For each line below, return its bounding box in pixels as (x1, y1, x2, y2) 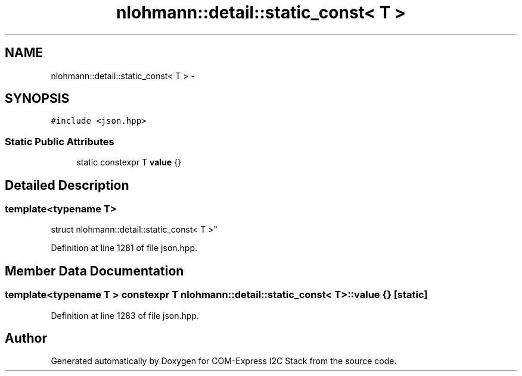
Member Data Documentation (5, 263, 184, 278)
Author (5, 331, 47, 346)
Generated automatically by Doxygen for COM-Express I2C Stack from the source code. (51, 356, 397, 366)
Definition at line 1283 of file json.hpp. (51, 310, 199, 321)
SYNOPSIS (5, 91, 70, 106)
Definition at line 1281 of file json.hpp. (51, 243, 198, 253)
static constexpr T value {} (76, 157, 182, 168)
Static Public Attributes (5, 135, 114, 148)
